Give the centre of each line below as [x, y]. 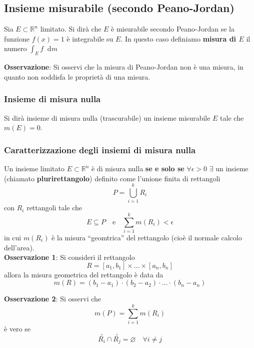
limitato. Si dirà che [71, 29]
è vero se [17, 329]
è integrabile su [90, 38]
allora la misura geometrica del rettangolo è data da [84, 274]
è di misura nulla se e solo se [138, 168]
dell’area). [19, 247]
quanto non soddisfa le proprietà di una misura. [77, 76]
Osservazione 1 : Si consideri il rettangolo [69, 257]
